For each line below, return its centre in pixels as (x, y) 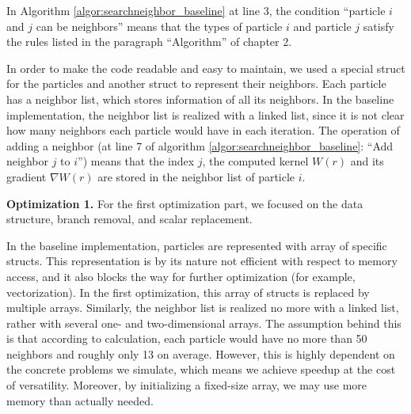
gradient (27, 176)
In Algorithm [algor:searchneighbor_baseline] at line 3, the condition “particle (196, 10)
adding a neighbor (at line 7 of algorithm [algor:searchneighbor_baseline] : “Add (200, 145)
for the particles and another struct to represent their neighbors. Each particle (196, 84)
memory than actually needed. (80, 400)
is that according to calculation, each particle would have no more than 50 (187, 338)
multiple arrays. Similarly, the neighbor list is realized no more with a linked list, (203, 308)
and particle (322, 26)
